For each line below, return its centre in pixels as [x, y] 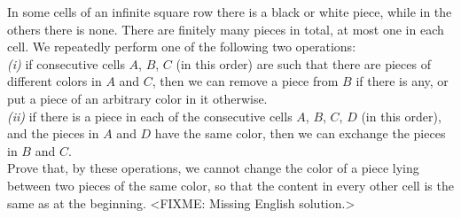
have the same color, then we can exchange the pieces [300, 133]
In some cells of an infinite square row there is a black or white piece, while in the [230, 12]
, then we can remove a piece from [245, 81]
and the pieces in [53, 133]
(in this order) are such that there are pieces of [303, 63]
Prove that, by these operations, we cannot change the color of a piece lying [213, 168]
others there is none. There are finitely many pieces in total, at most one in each [226, 29]
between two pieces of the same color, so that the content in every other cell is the [230, 185]
